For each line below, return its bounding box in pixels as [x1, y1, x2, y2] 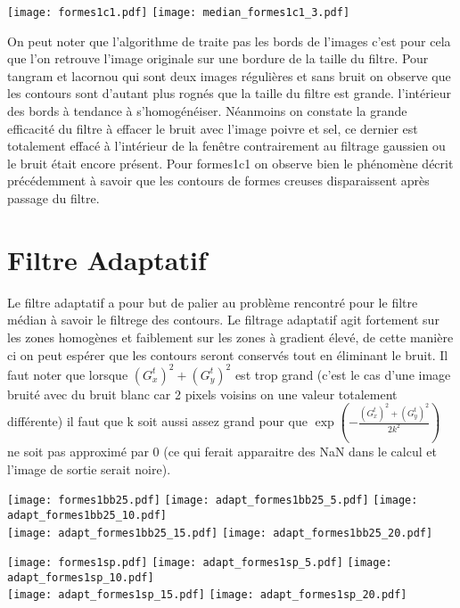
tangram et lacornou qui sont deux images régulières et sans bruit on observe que [7, 66, 451, 85]
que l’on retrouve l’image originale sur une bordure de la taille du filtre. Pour [7, 49, 429, 68]
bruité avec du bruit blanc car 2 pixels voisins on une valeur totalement [7, 384, 398, 403]
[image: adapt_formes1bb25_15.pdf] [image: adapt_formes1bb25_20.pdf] [7, 526, 433, 539]
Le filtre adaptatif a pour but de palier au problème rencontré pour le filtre [7, 292, 418, 311]
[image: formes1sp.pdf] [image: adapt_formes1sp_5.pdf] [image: [7, 556, 392, 570]
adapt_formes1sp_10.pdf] [7, 571, 154, 584]
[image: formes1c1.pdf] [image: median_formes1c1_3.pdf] [7, 6, 350, 19]
